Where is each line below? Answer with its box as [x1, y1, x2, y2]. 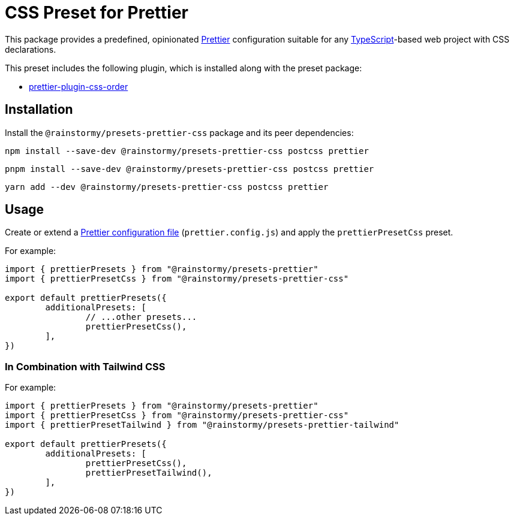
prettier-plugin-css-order [29, 81, 128, 92]
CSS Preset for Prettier [5, 2, 188, 23]
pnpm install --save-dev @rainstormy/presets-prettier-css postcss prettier [5, 164, 374, 174]
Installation [5, 102, 73, 117]
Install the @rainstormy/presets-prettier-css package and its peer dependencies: [5, 127, 354, 138]
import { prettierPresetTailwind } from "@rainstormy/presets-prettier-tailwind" [5, 420, 399, 430]
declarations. [5, 44, 56, 55]
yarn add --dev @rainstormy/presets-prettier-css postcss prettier [5, 182, 329, 192]
